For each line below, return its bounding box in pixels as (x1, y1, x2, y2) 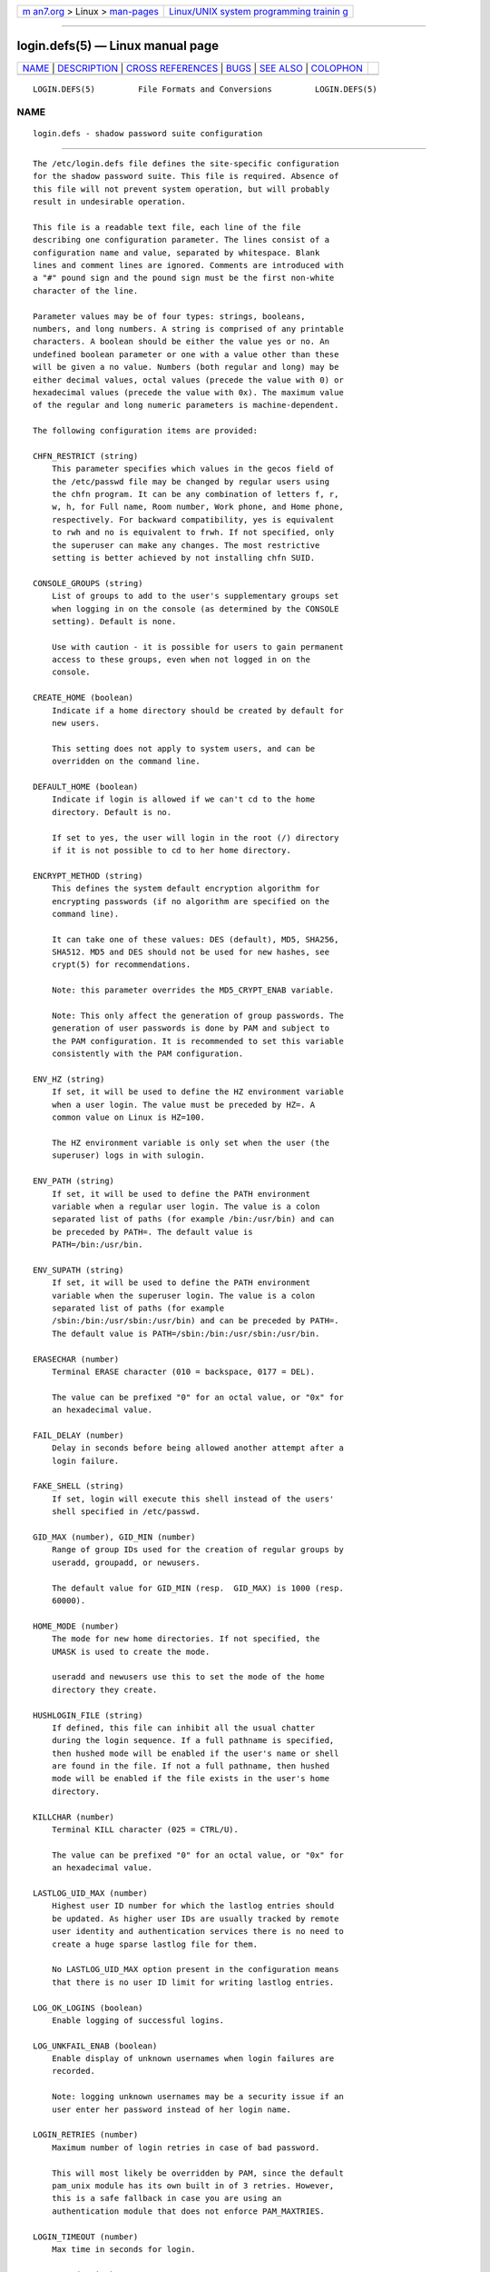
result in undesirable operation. (33, 196, 186, 207)
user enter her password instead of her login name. (51, 2104, 292, 2115)
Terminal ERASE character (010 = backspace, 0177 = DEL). (51, 1366, 316, 1377)
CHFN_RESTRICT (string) (33, 451, 139, 461)
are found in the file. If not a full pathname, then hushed (51, 1761, 330, 1771)
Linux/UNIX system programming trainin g (169, 5, 348, 17)
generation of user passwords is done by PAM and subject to (51, 1023, 330, 1033)
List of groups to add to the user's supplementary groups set (51, 591, 339, 602)
